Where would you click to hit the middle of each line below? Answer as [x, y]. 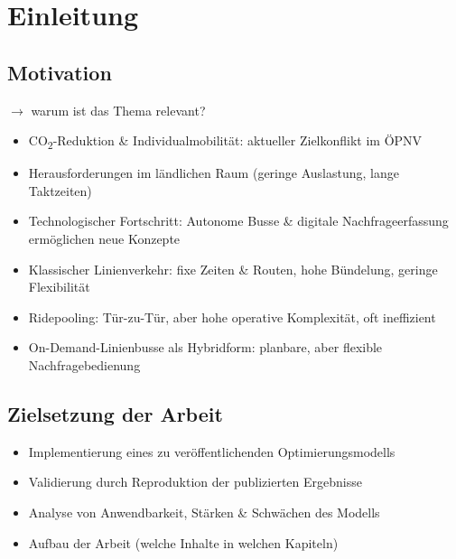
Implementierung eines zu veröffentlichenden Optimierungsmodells [212, 451]
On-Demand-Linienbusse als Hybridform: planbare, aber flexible [205, 347]
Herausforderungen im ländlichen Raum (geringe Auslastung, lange [214, 173]
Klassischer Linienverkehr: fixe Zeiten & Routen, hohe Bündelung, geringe [233, 269]
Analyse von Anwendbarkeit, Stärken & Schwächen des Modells [204, 512]
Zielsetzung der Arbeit [115, 414]
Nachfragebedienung [84, 365]
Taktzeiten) [60, 190]
